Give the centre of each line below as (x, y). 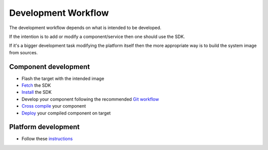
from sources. (24, 52)
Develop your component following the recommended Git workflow (90, 99)
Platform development (44, 127)
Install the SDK (37, 92)
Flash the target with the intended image (63, 78)
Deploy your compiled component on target (66, 113)
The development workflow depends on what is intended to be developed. (85, 28)
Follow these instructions (47, 139)
